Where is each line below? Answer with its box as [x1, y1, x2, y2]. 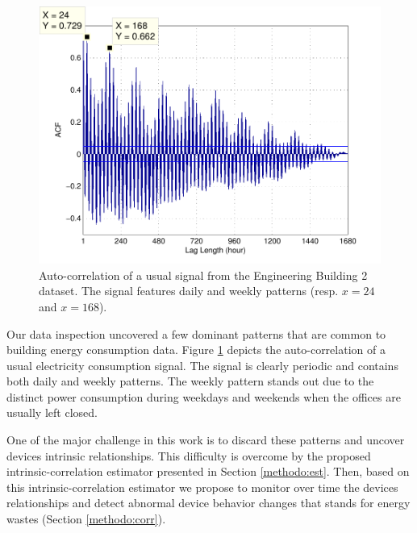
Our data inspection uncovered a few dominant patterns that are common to [6, 325, 386, 342]
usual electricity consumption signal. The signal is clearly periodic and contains [6, 356, 398, 373]
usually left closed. [6, 404, 98, 421]
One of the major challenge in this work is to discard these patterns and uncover [6, 431, 405, 448]
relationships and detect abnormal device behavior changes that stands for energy [6, 494, 411, 511]
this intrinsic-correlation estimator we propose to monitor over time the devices [6, 478, 398, 495]
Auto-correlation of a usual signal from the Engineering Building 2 [39, 266, 368, 283]
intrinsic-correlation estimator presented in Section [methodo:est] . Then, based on [6, 463, 410, 480]
